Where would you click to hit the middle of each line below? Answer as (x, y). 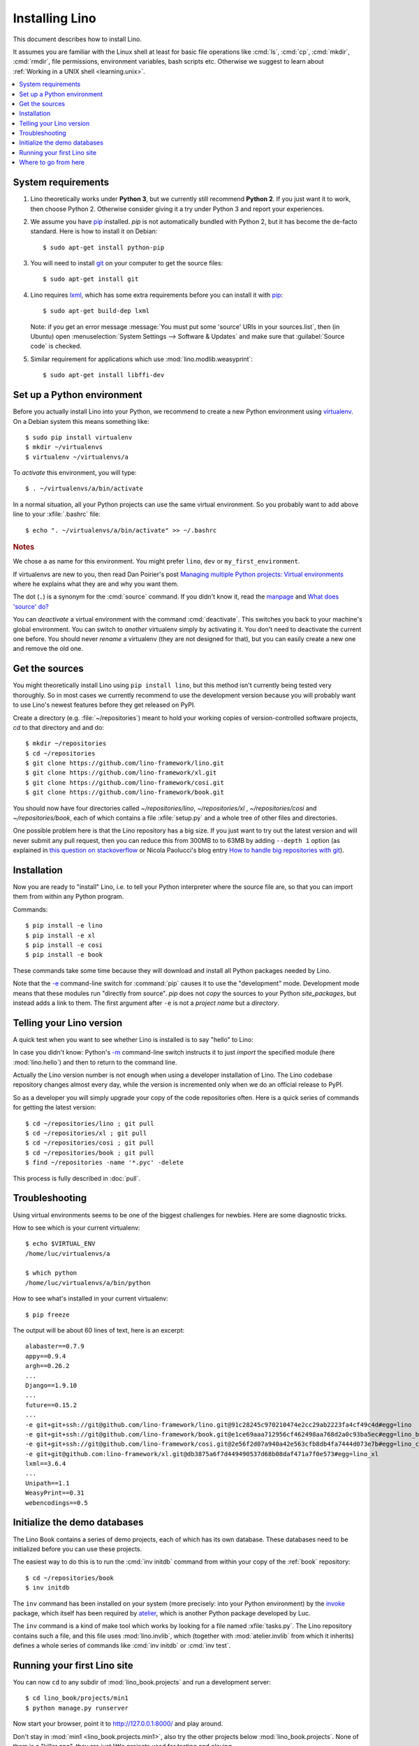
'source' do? (31, 606)
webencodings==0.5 (57, 1503)
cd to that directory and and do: (59, 727)
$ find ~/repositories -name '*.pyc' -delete (105, 1162)
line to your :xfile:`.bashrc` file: (57, 514)
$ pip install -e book (64, 955)
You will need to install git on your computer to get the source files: (127, 263)
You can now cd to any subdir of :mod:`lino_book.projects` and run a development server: (142, 1682)
